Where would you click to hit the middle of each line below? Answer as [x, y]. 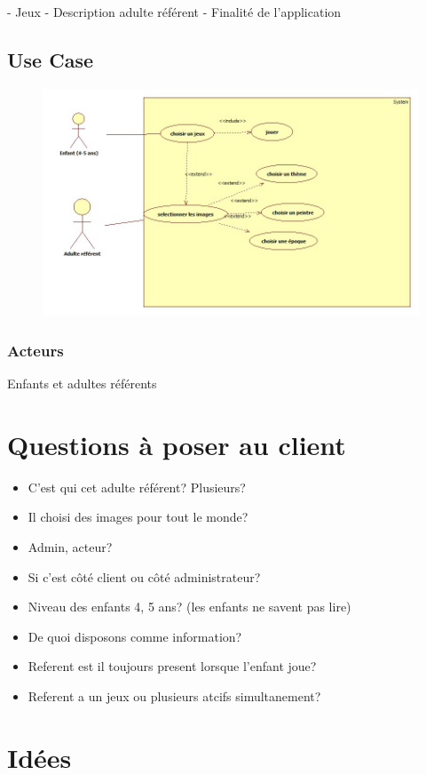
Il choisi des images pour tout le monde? [138, 517]
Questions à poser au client [177, 444]
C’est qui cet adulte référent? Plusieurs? [137, 487]
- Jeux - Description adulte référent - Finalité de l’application [174, 12]
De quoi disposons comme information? [135, 636]
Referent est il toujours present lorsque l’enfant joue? [172, 666]
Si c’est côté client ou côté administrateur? [144, 576]
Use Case [51, 59]
